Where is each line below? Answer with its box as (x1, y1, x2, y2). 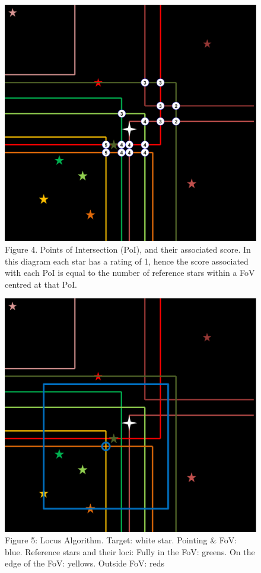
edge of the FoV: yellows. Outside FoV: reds (5, 557, 164, 569)
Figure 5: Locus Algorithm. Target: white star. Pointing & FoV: (5, 534, 237, 546)
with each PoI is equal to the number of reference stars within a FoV (5, 266, 255, 279)
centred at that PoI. (5, 278, 77, 290)
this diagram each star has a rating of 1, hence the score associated (5, 254, 249, 267)
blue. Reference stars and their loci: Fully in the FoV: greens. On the (5, 545, 255, 558)
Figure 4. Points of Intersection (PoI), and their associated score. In (5, 243, 251, 255)
